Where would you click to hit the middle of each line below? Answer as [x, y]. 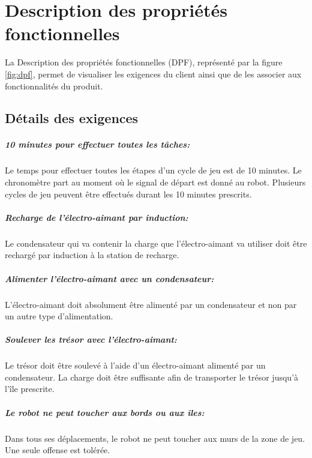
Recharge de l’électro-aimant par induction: [97, 217]
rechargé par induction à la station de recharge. [92, 255]
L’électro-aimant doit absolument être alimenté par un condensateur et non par [151, 304]
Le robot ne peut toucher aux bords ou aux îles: [105, 412]
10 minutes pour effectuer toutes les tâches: [97, 144]
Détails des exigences [72, 118]
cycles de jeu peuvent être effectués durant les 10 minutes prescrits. [128, 194]
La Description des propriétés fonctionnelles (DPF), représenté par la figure [144, 62]
